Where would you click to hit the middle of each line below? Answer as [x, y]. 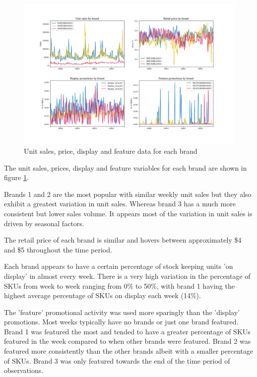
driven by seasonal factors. [44, 223]
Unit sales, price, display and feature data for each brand [111, 151]
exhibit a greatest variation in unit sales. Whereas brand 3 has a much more [120, 204]
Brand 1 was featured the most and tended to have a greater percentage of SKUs [127, 331]
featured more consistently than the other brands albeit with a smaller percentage [129, 351]
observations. [24, 370]
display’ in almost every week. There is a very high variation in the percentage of [127, 276]
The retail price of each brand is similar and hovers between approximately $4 [123, 240]
